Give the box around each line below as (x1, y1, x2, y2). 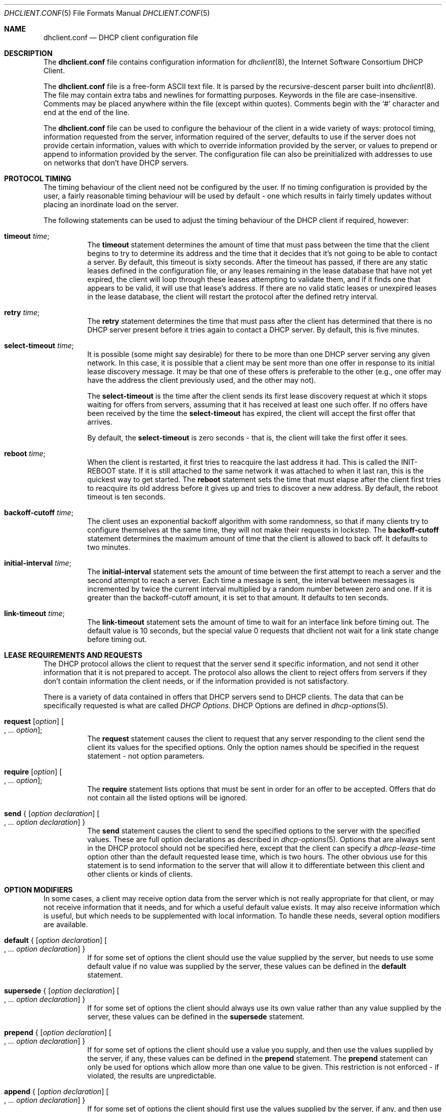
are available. (43, 920, 88, 929)
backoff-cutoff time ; (4, 508, 74, 517)
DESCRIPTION (4, 49, 53, 58)
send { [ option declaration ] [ (4, 809, 100, 818)
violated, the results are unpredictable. (87, 1071, 216, 1080)
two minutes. (87, 543, 130, 551)
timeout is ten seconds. (87, 492, 165, 501)
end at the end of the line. (43, 108, 130, 117)
